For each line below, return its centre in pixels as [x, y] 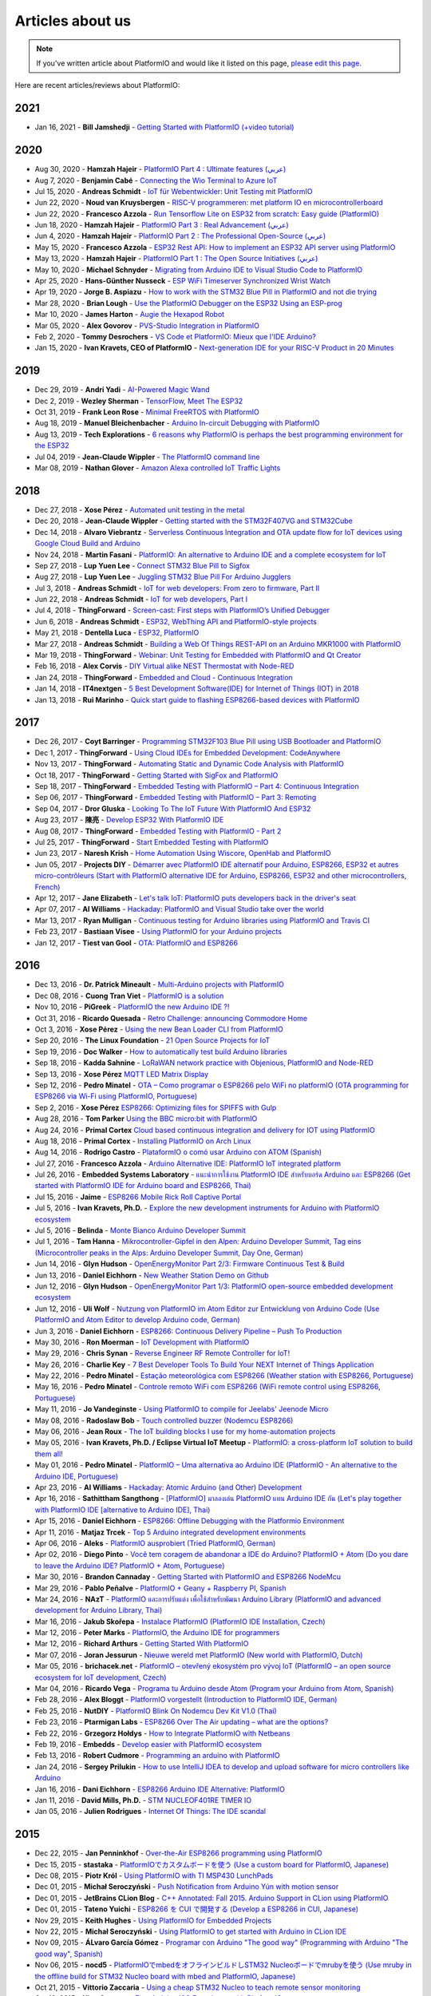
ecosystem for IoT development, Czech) [101, 1677]
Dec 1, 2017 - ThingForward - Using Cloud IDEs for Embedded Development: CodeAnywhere [188, 752]
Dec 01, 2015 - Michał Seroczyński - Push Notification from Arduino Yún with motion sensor [187, 1887]
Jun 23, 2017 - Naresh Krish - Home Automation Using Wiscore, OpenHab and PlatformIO [183, 853]
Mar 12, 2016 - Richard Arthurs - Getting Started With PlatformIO [142, 1644]
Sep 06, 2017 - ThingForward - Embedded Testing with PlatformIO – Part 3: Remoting [176, 798]
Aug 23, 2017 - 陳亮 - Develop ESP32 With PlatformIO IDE [129, 820]
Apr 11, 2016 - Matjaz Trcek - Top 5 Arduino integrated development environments [170, 1532]
